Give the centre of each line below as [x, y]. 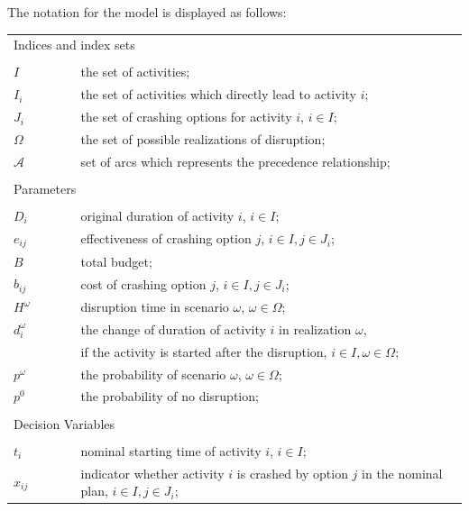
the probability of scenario [153, 374]
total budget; [116, 261]
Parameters [45, 188]
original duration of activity [157, 215]
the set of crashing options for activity [186, 117]
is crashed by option [292, 473]
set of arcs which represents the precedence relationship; [235, 161]
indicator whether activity [152, 473]
